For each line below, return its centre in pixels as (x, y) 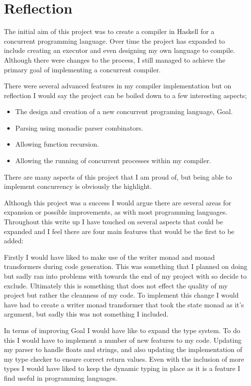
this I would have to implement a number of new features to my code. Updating (123, 340)
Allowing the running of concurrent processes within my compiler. (113, 160)
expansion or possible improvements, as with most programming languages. (116, 212)
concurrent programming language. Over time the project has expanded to (115, 41)
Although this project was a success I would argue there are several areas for (118, 202)
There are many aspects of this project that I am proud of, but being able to (118, 176)
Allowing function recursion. (57, 144)
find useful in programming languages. (61, 378)
